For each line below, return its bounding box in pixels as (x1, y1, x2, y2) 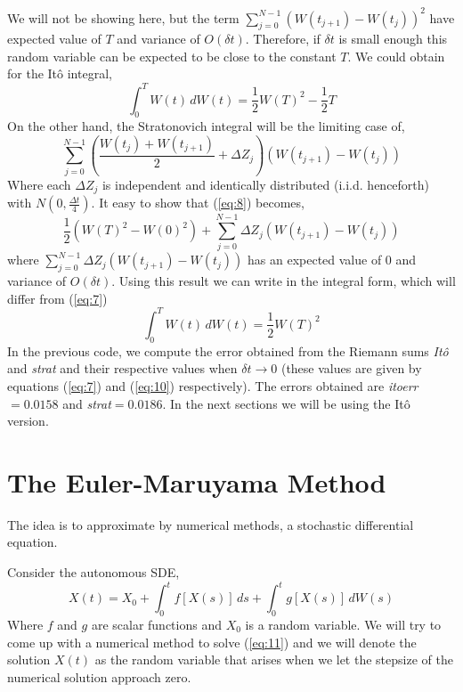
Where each (7, 175, 71, 193)
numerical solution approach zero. (7, 667, 191, 686)
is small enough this (338, 29, 448, 48)
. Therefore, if (245, 29, 321, 48)
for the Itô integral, (7, 64, 112, 83)
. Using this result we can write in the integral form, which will (111, 272, 456, 290)
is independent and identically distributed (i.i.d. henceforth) (102, 175, 430, 193)
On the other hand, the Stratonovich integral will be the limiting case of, (7, 117, 405, 135)
